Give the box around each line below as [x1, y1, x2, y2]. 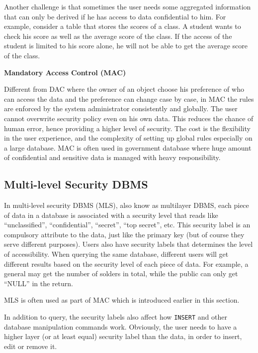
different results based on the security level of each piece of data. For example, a [4, 258, 249, 269]
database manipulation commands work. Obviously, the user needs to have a [4, 321, 237, 332]
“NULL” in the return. [4, 278, 73, 288]
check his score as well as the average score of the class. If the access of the [4, 30, 232, 41]
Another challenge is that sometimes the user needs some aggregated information [4, 1, 251, 11]
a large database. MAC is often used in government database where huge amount [4, 142, 252, 153]
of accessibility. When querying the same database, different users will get [4, 249, 229, 259]
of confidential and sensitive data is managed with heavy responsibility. [4, 152, 221, 163]
